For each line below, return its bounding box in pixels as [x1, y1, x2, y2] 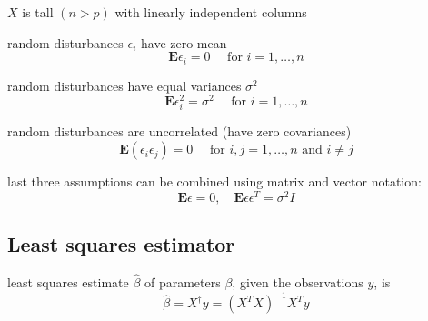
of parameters [144, 273, 221, 292]
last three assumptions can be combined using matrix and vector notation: [7, 172, 422, 191]
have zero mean [140, 33, 227, 52]
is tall [22, 3, 54, 21]
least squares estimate [7, 273, 129, 292]
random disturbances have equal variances [7, 75, 242, 95]
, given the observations [232, 273, 363, 292]
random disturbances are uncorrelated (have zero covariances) [7, 122, 352, 141]
